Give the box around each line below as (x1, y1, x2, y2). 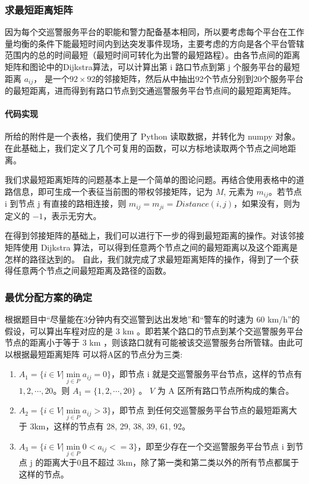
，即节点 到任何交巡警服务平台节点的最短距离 (111, 404, 289, 416)
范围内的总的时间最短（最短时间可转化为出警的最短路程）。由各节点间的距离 (5, 49, 300, 61)
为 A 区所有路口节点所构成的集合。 (157, 384, 294, 396)
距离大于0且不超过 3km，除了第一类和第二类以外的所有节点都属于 (43, 456, 299, 469)
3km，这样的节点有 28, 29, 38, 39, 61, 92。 (30, 420, 190, 432)
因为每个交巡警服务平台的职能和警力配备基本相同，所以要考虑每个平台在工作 (5, 26, 304, 38)
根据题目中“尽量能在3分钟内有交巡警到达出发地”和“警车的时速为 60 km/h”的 (5, 312, 300, 325)
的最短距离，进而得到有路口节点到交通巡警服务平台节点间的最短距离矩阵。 (5, 84, 296, 97)
